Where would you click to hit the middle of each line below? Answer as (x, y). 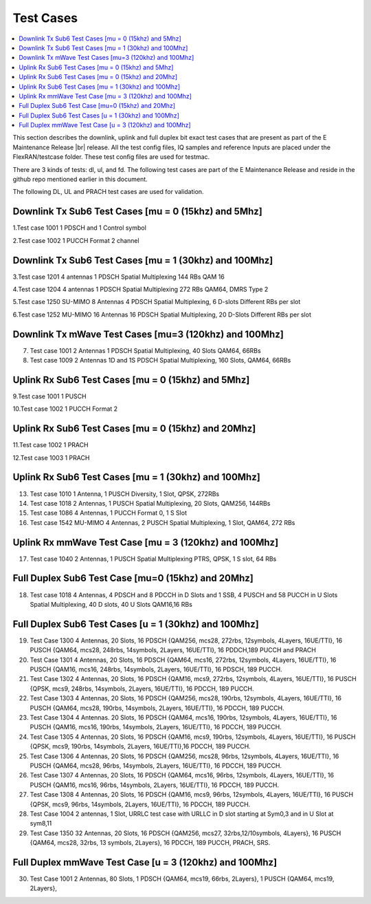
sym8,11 (41, 824)
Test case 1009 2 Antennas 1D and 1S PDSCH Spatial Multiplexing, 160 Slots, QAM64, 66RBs (160, 360)
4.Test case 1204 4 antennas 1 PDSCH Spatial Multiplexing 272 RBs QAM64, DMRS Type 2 (140, 289)
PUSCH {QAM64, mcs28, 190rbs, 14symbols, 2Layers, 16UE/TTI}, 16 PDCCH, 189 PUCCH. (157, 708)
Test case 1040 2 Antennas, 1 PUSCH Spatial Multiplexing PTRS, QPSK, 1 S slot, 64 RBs (153, 559)
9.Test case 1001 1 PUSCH (49, 396)
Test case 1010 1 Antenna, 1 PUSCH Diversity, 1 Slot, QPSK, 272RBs (125, 494)
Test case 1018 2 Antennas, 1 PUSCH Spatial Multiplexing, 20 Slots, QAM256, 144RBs (150, 503)
